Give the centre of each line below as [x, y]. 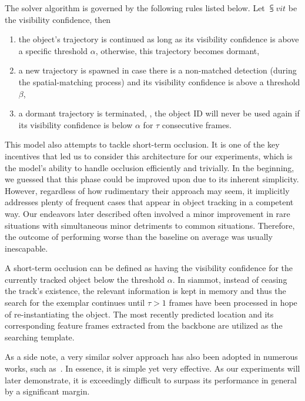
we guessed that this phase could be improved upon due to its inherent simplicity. [152, 179]
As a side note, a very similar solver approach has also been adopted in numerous [151, 357]
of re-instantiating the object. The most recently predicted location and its [139, 314]
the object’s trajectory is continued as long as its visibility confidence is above [159, 39]
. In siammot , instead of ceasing [230, 279]
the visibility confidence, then [58, 19]
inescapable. [26, 248]
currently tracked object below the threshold [85, 279]
